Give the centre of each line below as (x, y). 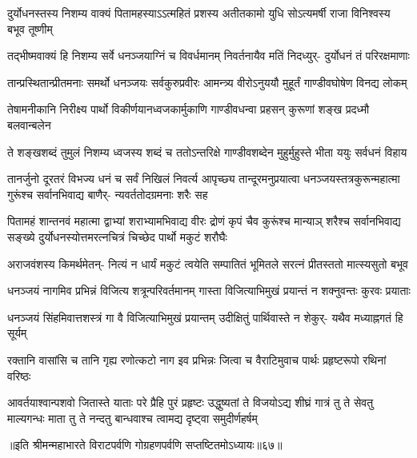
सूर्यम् (17, 333)
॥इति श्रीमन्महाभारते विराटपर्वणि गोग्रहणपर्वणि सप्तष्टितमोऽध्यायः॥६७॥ (145, 445)
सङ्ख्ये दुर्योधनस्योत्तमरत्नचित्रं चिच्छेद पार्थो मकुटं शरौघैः (117, 236)
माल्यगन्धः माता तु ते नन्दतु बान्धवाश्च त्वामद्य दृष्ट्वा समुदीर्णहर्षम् (132, 418)
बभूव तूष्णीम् (30, 28)
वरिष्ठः (19, 375)
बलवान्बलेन (29, 124)
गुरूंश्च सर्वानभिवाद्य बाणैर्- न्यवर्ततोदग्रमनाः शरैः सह (108, 194)
